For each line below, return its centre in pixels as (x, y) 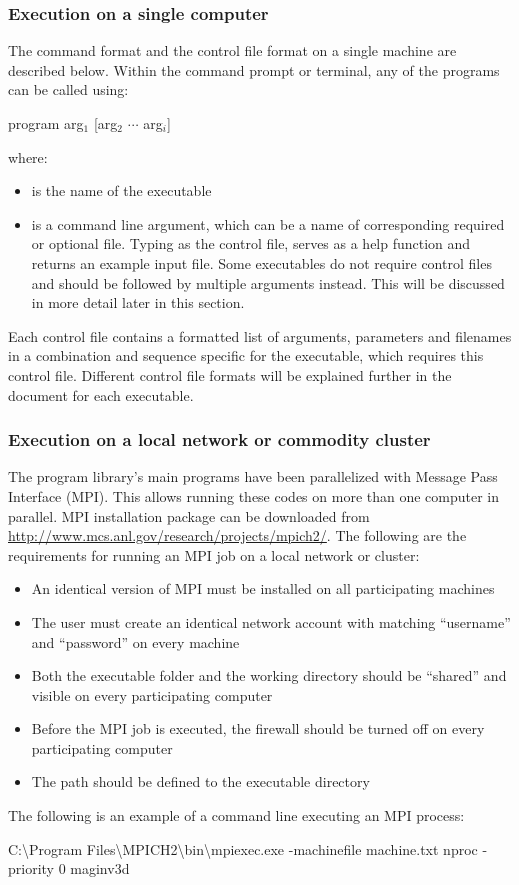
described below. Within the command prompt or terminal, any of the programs (254, 69)
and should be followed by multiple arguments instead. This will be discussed (268, 282)
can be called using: (68, 89)
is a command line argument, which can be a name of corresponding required (268, 223)
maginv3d (100, 868)
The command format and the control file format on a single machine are (232, 50)
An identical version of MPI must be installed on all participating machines (263, 588)
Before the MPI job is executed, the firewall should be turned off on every (258, 728)
